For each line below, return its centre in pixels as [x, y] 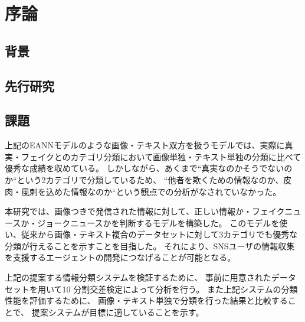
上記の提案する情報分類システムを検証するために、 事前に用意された [138, 277]
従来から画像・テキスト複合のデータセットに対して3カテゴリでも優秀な [159, 234]
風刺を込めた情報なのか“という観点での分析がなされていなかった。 [151, 191]
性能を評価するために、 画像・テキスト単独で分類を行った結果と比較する [146, 300]
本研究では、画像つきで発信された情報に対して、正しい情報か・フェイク [145, 211]
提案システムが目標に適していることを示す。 [118, 312]
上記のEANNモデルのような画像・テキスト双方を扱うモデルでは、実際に [145, 145]
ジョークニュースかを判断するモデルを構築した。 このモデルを [158, 222]
